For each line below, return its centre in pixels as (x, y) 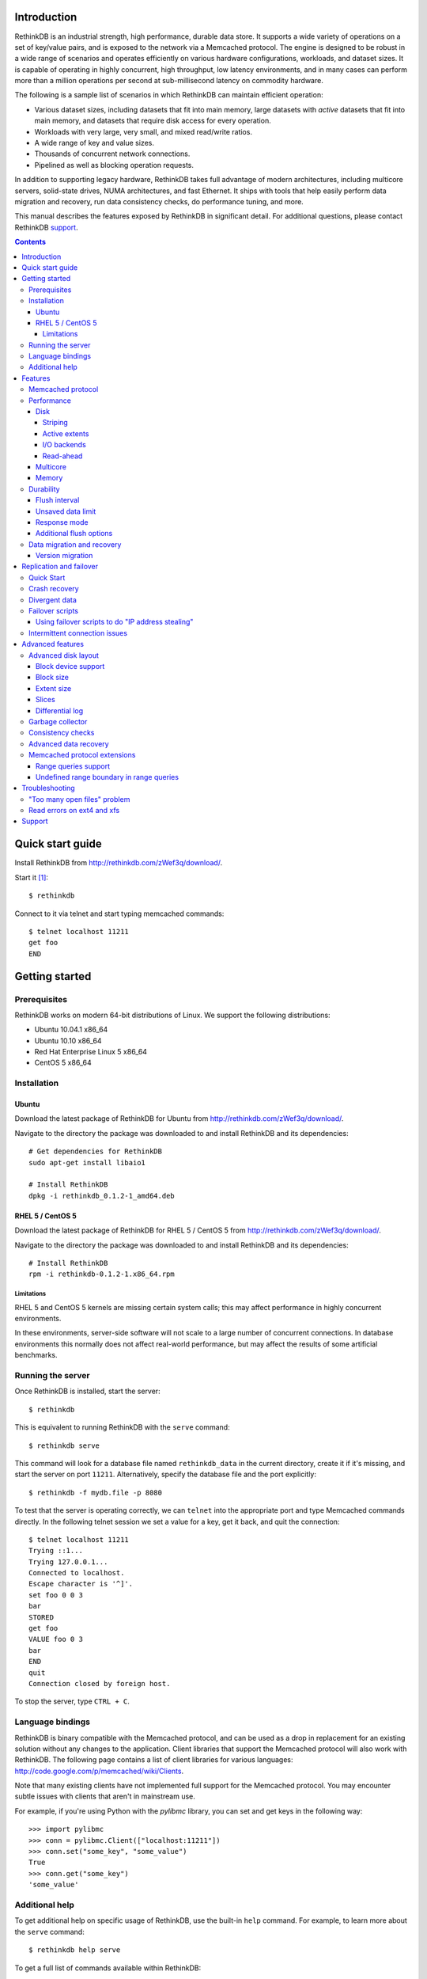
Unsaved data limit (66, 511)
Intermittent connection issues (78, 632)
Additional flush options (74, 534)
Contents (30, 242)
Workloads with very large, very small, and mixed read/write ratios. (144, 131)
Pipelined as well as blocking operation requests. (114, 165)
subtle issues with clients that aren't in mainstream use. (105, 1796)
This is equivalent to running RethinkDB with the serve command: (122, 1427)
